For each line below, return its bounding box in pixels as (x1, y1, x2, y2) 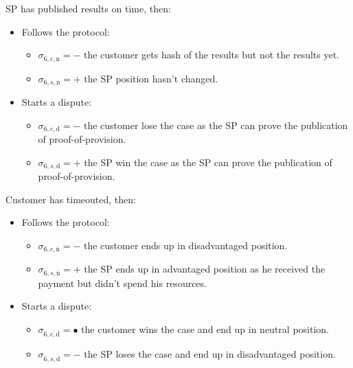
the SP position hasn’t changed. (84, 71, 218, 85)
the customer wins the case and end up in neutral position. (81, 322, 329, 336)
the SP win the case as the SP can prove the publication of (84, 154, 332, 169)
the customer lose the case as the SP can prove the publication (83, 117, 348, 132)
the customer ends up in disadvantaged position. (83, 238, 288, 252)
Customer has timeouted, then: (5, 192, 136, 206)
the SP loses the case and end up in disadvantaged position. (84, 346, 336, 360)
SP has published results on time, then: (5, 1, 171, 15)
